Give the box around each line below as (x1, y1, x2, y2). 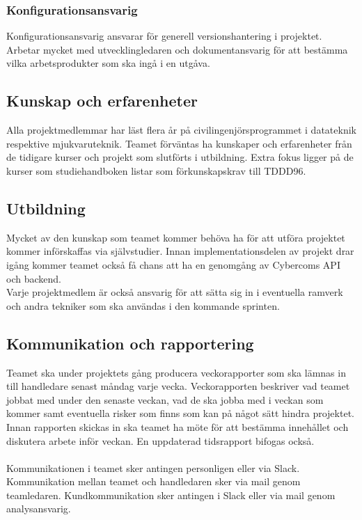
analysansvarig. (6, 501, 71, 516)
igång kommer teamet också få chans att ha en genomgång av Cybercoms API (6, 257, 340, 271)
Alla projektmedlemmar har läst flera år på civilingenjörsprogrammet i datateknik (6, 123, 356, 137)
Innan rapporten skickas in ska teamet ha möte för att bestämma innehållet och (6, 419, 349, 434)
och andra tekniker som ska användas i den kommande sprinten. (6, 298, 280, 313)
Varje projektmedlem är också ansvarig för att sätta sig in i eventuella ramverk (6, 285, 343, 299)
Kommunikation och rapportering (6, 332, 254, 354)
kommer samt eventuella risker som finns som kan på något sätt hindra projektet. (6, 406, 354, 420)
